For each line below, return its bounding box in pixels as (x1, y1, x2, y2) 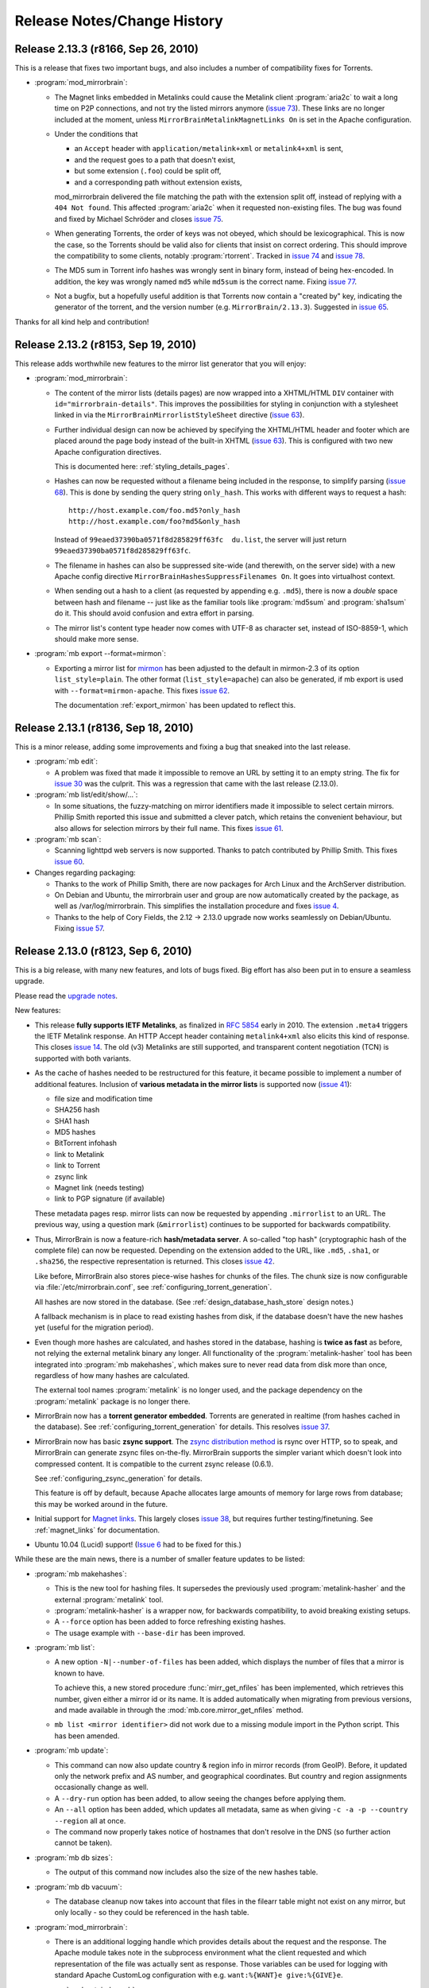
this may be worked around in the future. (34, 1499, 168, 1508)
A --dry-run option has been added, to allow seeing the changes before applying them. (54, 1793, 346, 1803)
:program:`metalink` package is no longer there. (34, 1396, 191, 1406)
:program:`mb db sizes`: (34, 1853, 113, 1862)
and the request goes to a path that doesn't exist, (74, 155, 236, 165)
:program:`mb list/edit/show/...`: (34, 790, 138, 799)
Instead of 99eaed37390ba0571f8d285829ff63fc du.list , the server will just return (54, 534, 347, 544)
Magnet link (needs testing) (54, 1183, 145, 1193)
